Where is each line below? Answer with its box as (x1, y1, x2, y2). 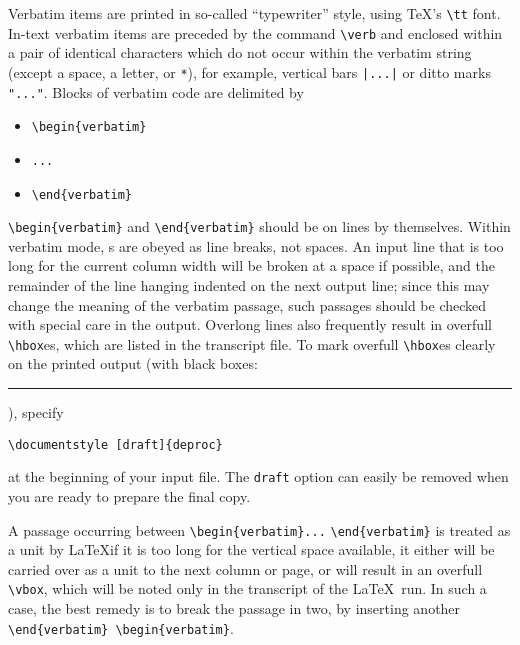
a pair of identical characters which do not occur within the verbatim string (8, 42, 472, 63)
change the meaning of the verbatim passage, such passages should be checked (8, 294, 487, 315)
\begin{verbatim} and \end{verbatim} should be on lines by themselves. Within (8, 216, 511, 237)
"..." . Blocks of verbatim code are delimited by (8, 81, 304, 102)
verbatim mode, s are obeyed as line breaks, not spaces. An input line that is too (8, 235, 504, 256)
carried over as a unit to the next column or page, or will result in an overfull (8, 558, 483, 579)
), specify (8, 402, 64, 423)
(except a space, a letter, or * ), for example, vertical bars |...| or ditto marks (8, 61, 491, 82)
